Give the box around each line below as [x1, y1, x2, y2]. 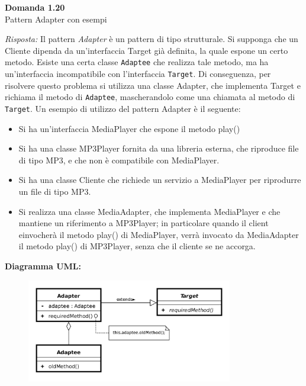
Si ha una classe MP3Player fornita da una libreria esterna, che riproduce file [18, 142, 299, 155]
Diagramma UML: [5, 259, 81, 272]
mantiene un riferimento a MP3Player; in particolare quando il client [18, 217, 269, 229]
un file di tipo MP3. [18, 185, 91, 197]
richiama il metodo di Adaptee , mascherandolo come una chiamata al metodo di [5, 91, 295, 103]
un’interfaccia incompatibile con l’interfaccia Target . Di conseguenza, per [5, 67, 271, 80]
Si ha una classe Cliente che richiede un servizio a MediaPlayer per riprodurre [18, 173, 301, 186]
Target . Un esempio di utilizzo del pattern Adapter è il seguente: [5, 102, 241, 114]
